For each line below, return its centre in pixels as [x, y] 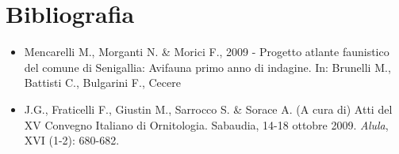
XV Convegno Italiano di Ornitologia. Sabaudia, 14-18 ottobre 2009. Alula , [206, 124]
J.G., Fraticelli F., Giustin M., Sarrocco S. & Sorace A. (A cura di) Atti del [208, 109]
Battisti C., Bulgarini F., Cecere [102, 83]
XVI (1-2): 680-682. [72, 140]
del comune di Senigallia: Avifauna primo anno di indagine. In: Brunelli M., [207, 67]
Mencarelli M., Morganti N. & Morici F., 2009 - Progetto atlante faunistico [207, 52]
